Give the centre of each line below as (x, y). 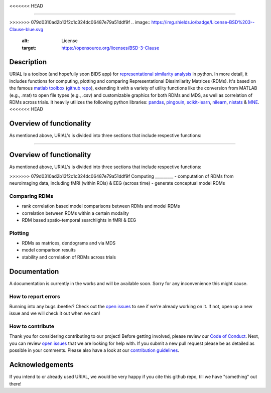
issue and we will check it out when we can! (55, 313)
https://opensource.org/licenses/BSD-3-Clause (110, 48)
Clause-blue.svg (26, 29)
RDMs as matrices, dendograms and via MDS (69, 243)
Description (28, 62)
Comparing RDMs (31, 196)
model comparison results (49, 250)
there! (16, 383)
